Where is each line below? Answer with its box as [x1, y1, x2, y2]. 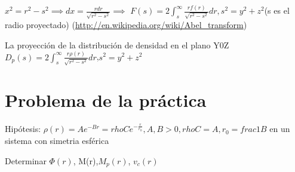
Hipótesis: [5, 122, 41, 135]
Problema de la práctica [5, 88, 207, 112]
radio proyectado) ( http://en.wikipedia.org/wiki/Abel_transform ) [5, 19, 247, 31]
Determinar [5, 154, 47, 167]
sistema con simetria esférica [5, 134, 109, 146]
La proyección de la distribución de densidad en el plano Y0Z [5, 38, 229, 51]
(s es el [264, 4, 290, 17]
